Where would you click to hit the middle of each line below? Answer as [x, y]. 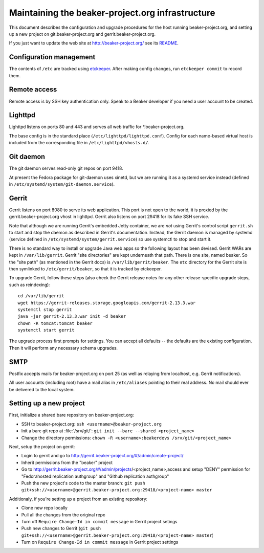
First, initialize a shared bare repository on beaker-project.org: [72, 415]
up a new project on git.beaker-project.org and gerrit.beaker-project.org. [82, 34]
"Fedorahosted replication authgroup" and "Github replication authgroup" [95, 476]
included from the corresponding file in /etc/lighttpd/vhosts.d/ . [79, 143]
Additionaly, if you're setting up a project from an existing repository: [78, 499]
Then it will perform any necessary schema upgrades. [64, 348]
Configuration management [52, 57]
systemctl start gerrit [46, 330]
